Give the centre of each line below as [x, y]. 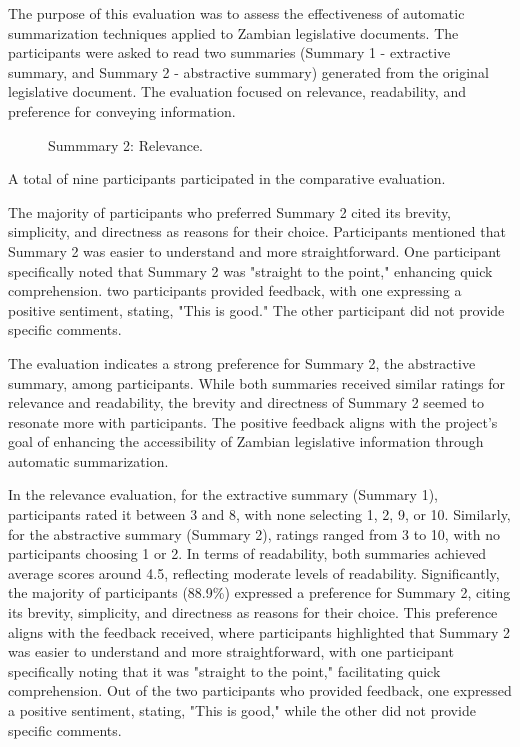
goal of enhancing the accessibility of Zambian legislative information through [246, 441]
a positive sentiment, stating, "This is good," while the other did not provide [242, 710]
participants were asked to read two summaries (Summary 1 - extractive [229, 52]
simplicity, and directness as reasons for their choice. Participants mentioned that [257, 231]
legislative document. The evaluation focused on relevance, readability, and [237, 91]
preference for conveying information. [122, 110]
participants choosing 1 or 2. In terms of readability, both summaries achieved [247, 553]
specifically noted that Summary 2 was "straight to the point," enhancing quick [250, 270]
